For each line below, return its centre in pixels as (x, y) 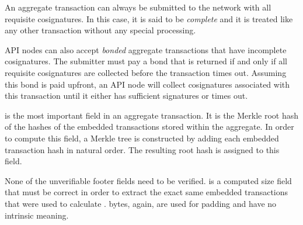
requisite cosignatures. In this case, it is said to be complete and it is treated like (149, 18)
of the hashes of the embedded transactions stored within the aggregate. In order (149, 127)
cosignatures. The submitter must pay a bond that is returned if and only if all (146, 61)
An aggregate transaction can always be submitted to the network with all (138, 7)
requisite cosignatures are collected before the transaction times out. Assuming (146, 72)
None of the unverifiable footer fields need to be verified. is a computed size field (148, 180)
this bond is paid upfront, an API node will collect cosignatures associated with (147, 84)
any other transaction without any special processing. (100, 30)
